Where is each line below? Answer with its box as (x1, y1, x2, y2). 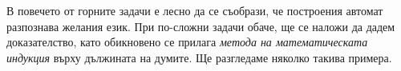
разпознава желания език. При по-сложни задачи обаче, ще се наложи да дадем (6, 18, 395, 34)
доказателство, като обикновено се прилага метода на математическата (6, 34, 368, 50)
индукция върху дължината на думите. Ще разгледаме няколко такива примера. (6, 49, 392, 65)
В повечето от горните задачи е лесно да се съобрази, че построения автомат (6, 2, 383, 18)
